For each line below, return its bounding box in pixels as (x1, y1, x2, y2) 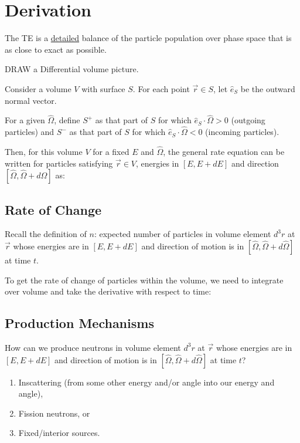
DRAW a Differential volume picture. (5, 63, 139, 75)
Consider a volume (5, 82, 71, 94)
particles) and (5, 126, 54, 138)
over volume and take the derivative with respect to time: (5, 285, 212, 297)
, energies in (136, 157, 179, 169)
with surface (81, 82, 125, 94)
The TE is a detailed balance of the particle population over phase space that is (5, 32, 292, 44)
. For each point (132, 82, 190, 94)
